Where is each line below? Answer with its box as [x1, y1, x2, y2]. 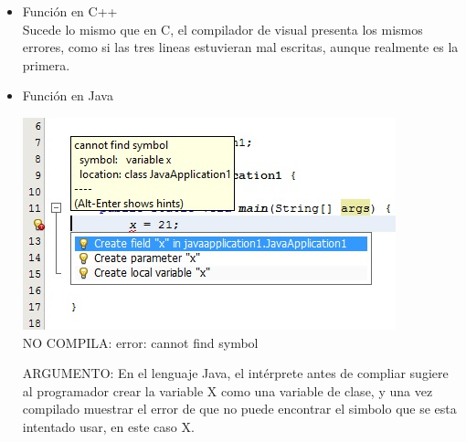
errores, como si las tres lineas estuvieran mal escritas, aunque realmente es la [22, 37, 459, 57]
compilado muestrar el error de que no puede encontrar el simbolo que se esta [22, 399, 457, 418]
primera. [22, 55, 70, 74]
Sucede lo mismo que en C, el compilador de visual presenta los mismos [22, 19, 423, 38]
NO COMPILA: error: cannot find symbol [22, 332, 259, 352]
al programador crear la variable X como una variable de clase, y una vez [22, 381, 433, 400]
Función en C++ [22, 2, 118, 20]
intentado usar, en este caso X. [22, 416, 195, 436]
